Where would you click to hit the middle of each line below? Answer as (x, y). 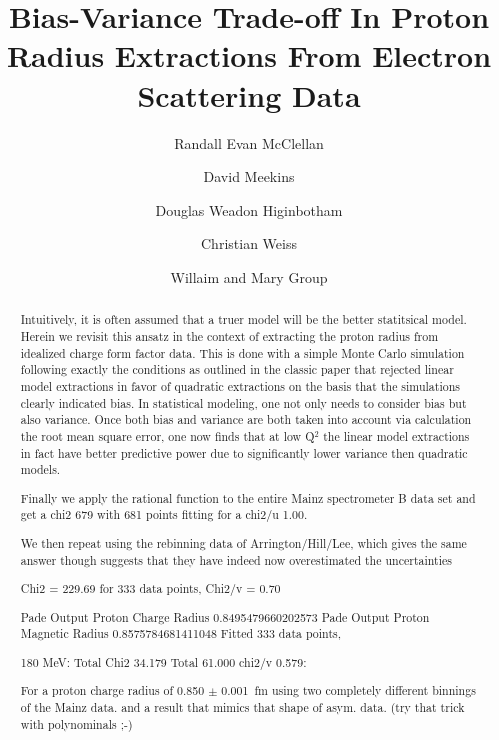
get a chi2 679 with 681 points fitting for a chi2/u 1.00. (164, 514)
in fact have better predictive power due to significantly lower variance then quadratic (244, 452)
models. (40, 469)
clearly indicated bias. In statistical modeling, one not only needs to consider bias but (243, 402)
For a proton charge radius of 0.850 (112, 690)
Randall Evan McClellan (249, 142)
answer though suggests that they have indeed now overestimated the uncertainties (236, 559)
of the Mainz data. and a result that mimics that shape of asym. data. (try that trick (242, 707)
